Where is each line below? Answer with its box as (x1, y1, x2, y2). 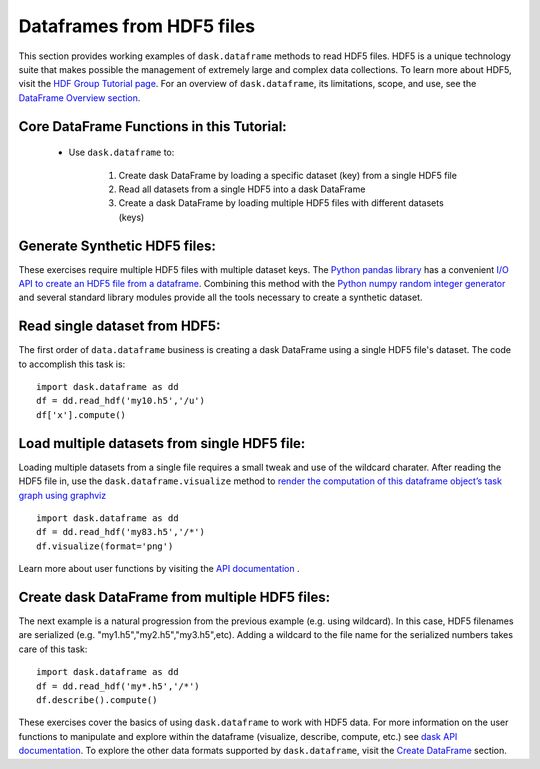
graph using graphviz (18, 489, 107, 501)
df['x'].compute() (36, 409, 127, 420)
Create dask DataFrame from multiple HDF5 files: (18, 588, 331, 605)
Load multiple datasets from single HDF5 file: (18, 435, 306, 452)
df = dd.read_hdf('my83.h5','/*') (36, 526, 205, 538)
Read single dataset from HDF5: (18, 318, 221, 335)
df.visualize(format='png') (36, 540, 174, 552)
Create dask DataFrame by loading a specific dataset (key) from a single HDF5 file (118, 169, 457, 181)
